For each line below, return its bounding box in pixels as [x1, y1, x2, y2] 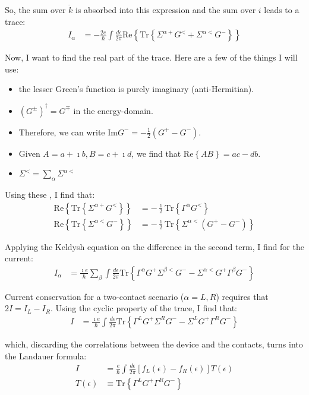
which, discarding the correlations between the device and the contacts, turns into [5, 337, 303, 350]
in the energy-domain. [73, 104, 153, 116]
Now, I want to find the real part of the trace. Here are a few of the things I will [5, 51, 298, 64]
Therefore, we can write [18, 125, 105, 138]
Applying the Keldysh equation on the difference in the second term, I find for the [5, 240, 304, 252]
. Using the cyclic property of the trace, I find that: [50, 302, 238, 314]
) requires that [216, 290, 269, 302]
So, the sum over [5, 4, 66, 15]
